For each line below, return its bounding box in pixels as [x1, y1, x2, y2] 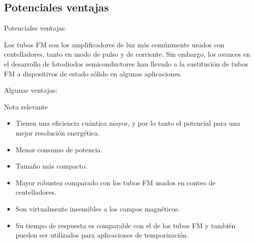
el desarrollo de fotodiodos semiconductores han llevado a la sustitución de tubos [4, 58, 248, 69]
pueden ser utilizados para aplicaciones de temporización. [15, 230, 189, 240]
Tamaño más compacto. [15, 161, 87, 171]
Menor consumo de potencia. [15, 144, 103, 154]
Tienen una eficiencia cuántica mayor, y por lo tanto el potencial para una [15, 118, 240, 128]
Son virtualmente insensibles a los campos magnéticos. [15, 203, 180, 213]
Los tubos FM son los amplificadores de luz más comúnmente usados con [4, 39, 225, 49]
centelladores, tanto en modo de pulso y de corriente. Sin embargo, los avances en [4, 49, 250, 59]
